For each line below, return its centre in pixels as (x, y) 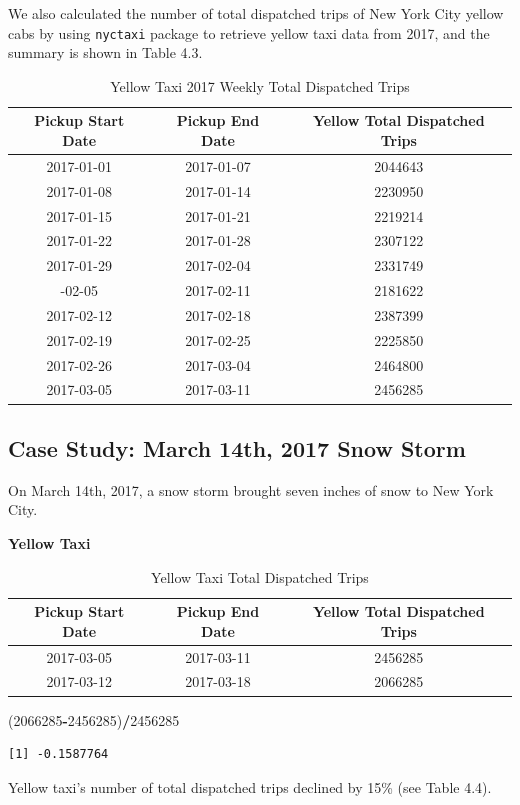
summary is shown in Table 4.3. (105, 52)
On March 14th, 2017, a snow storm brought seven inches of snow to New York (251, 489)
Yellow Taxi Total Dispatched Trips (260, 576)
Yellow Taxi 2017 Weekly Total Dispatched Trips (260, 85)
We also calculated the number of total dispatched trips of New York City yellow (256, 13)
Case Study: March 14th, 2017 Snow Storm (237, 447)
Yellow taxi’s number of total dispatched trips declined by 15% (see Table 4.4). (250, 786)
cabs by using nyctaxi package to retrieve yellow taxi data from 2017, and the (249, 32)
